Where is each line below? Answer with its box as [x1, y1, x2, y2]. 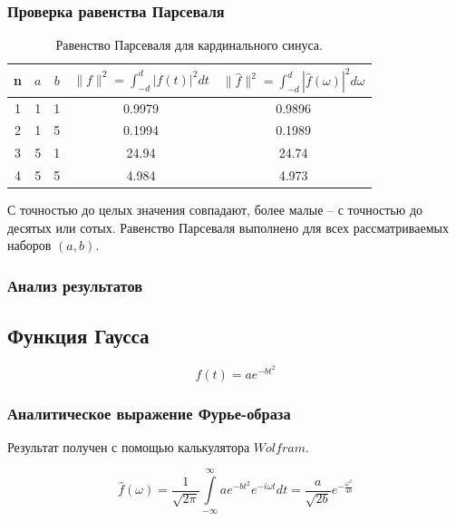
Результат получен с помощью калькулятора [7, 437, 250, 456]
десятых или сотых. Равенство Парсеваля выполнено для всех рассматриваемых [7, 217, 449, 236]
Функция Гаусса [7, 322, 150, 350]
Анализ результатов [7, 274, 142, 296]
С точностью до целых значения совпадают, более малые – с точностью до [7, 200, 423, 219]
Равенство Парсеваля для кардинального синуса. [55, 35, 323, 54]
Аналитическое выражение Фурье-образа [7, 401, 291, 424]
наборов [7, 236, 52, 255]
